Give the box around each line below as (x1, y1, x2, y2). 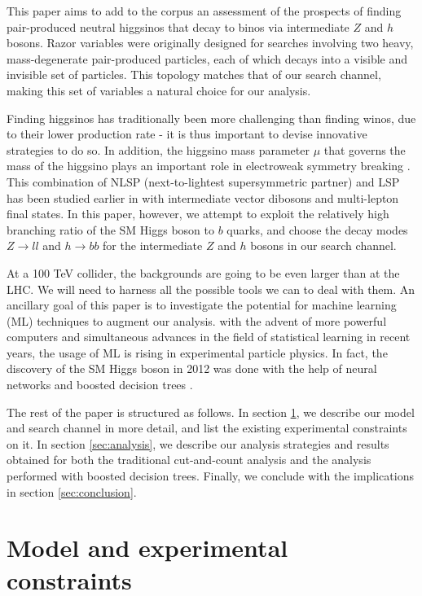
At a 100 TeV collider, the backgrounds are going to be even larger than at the (7, 264, 400, 281)
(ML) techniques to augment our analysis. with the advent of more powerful (7, 312, 387, 329)
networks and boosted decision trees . (7, 376, 193, 393)
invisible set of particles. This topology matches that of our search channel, (7, 66, 381, 83)
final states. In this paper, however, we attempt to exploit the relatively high (7, 205, 389, 222)
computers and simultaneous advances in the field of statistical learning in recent (7, 328, 411, 345)
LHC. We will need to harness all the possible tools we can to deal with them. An (7, 280, 415, 297)
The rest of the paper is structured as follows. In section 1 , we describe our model (7, 403, 415, 420)
